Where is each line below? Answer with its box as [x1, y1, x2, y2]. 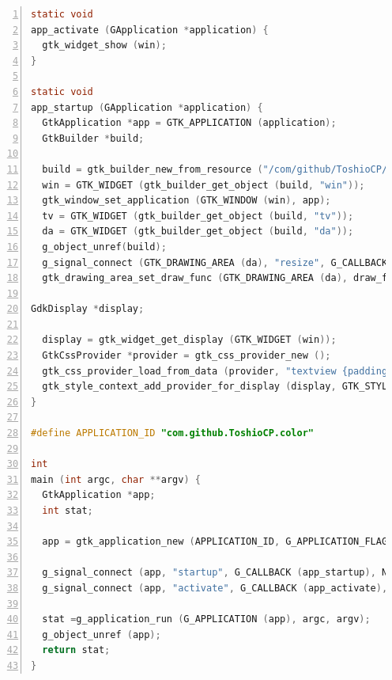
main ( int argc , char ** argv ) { [31, 473, 201, 485]
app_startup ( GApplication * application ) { [31, 101, 263, 113]
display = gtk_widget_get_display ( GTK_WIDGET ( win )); [42, 334, 337, 346]
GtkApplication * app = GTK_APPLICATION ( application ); [42, 117, 337, 129]
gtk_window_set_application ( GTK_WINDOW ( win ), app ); [42, 195, 331, 207]
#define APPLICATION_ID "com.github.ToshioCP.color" [31, 427, 314, 439]
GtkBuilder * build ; [42, 132, 145, 144]
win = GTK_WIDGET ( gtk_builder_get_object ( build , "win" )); [42, 179, 365, 191]
